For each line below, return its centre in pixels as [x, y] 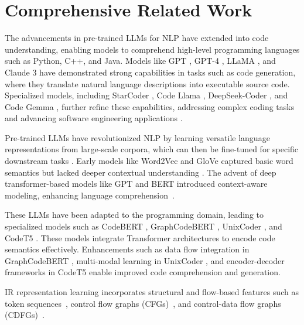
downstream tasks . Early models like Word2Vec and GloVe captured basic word [149, 161]
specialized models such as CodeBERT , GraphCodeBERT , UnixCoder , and [144, 226]
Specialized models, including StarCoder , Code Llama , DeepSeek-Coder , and [146, 95]
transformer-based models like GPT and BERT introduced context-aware [136, 184]
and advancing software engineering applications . [94, 118]
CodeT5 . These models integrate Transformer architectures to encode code [140, 237]
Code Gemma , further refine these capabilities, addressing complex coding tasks [150, 106]
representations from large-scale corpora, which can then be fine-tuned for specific [152, 149]
